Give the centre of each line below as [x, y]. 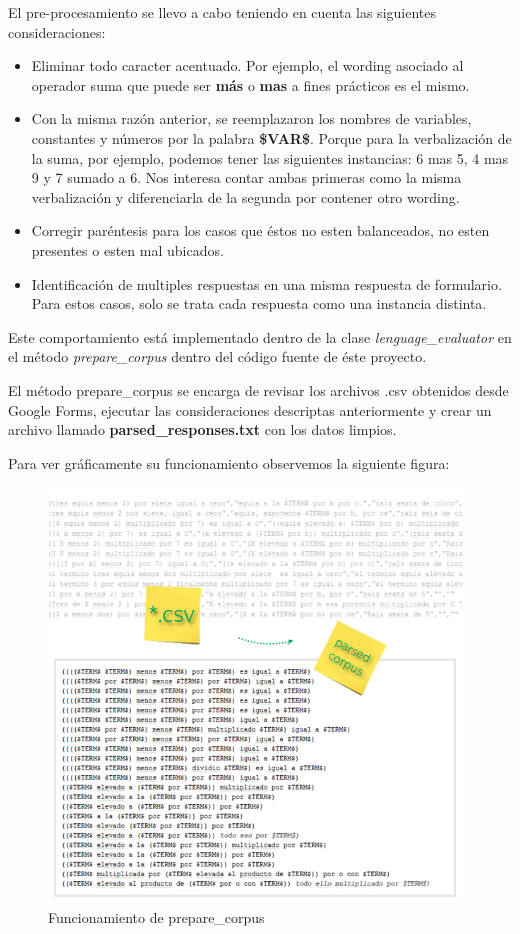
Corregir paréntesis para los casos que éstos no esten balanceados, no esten [260, 230]
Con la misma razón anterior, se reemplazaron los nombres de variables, [251, 118]
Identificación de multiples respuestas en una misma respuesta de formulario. [266, 283]
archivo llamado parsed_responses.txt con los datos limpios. [202, 429]
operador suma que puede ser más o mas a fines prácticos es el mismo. [250, 84]
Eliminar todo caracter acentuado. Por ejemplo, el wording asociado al [247, 65]
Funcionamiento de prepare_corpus [156, 916]
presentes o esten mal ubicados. [127, 249]
